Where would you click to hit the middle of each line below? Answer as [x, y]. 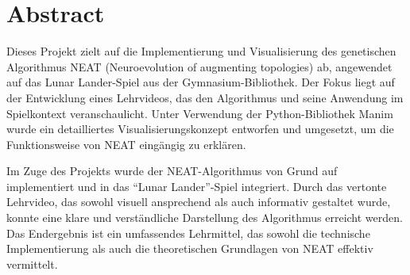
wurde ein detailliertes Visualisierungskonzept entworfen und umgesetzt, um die [200, 129]
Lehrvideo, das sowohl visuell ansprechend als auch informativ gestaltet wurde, [199, 202]
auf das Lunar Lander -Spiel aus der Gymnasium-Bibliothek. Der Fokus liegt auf [201, 82]
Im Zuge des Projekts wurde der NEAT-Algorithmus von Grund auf [172, 171]
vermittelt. [32, 264]
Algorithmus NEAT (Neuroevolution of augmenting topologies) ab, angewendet [199, 66]
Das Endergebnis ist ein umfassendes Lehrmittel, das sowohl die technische [188, 233]
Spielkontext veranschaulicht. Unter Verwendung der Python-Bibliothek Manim [200, 113]
